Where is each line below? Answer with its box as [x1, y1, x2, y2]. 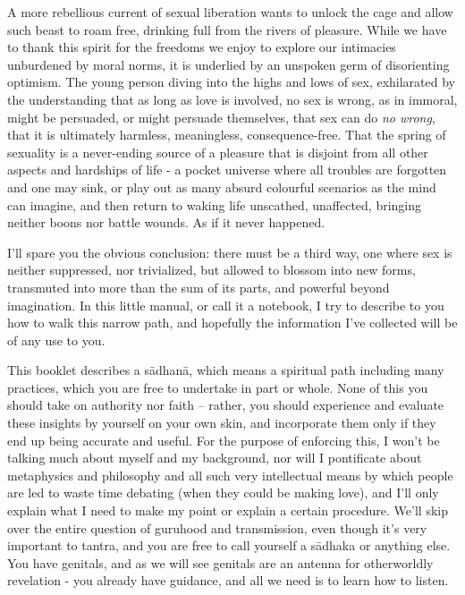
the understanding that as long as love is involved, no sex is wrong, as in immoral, [7, 89, 458, 108]
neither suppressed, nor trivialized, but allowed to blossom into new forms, [7, 260, 416, 279]
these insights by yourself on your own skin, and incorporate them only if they [7, 413, 436, 432]
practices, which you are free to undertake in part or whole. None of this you [7, 378, 428, 396]
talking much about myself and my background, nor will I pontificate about [7, 448, 422, 467]
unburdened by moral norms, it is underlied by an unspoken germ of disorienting [7, 55, 450, 73]
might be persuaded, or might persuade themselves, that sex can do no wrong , [7, 107, 435, 126]
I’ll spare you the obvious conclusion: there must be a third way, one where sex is [7, 242, 452, 261]
